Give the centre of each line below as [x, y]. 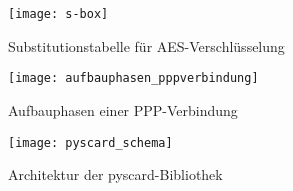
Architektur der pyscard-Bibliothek [115, 174]
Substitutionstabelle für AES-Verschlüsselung [146, 45]
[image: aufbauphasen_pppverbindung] [133, 78]
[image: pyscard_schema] [90, 142]
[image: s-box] [58, 14]
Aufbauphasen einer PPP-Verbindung [123, 109]
